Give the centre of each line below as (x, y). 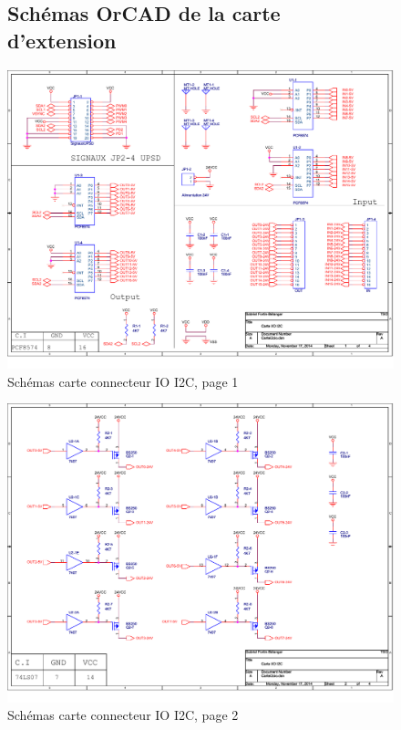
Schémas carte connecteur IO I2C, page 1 (123, 381)
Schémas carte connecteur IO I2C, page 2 (123, 715)
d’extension (62, 40)
